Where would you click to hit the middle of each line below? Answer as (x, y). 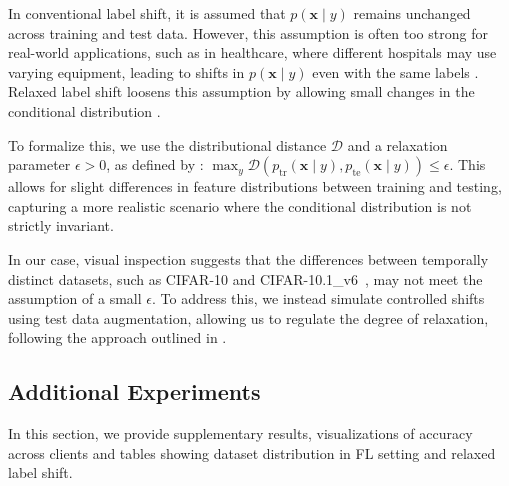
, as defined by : (155, 164)
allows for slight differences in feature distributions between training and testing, (255, 186)
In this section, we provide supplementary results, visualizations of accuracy (240, 433)
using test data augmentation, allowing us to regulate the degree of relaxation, (248, 317)
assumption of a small (75, 298)
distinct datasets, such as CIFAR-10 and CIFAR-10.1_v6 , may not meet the (245, 278)
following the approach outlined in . (117, 337)
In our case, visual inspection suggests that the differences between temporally (248, 258)
